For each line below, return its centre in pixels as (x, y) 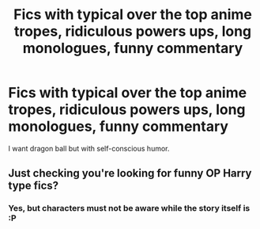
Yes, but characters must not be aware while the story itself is (129, 208)
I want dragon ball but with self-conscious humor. (89, 148)
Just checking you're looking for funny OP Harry (130, 173)
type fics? (34, 186)
